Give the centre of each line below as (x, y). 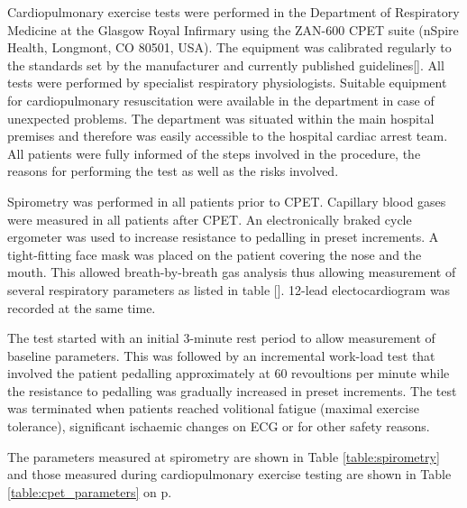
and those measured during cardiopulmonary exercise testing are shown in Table (229, 474)
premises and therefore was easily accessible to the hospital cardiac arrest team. (228, 136)
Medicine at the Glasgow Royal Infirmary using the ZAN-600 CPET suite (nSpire (233, 29)
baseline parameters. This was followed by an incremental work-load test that (221, 355)
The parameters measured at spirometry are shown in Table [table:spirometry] (224, 456)
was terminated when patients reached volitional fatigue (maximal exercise (213, 408)
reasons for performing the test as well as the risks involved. (173, 171)
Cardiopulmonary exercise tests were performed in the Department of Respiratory (233, 12)
